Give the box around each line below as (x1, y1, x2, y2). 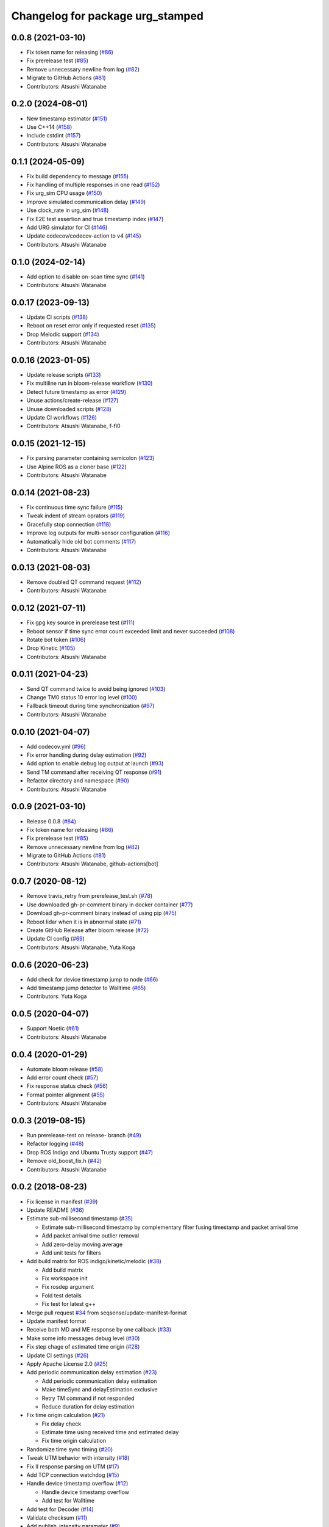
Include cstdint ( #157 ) (26, 132, 81, 139)
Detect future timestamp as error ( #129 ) (26, 388, 127, 395)
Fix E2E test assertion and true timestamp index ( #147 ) (26, 215, 164, 222)
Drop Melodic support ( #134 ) (26, 330, 100, 338)
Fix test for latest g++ (41, 1300, 96, 1308)
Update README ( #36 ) (26, 1206, 85, 1214)
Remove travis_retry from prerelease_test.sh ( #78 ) (26, 892, 153, 900)
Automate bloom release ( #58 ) (26, 1065, 104, 1073)
